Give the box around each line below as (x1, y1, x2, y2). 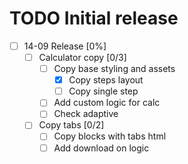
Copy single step (68, 85, 139, 97)
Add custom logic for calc (53, 97, 161, 109)
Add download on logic (53, 142, 150, 154)
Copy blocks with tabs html (53, 130, 167, 142)
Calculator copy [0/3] (38, 52, 127, 63)
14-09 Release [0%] (23, 40, 107, 52)
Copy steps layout (68, 74, 144, 86)
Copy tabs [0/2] (38, 119, 105, 131)
